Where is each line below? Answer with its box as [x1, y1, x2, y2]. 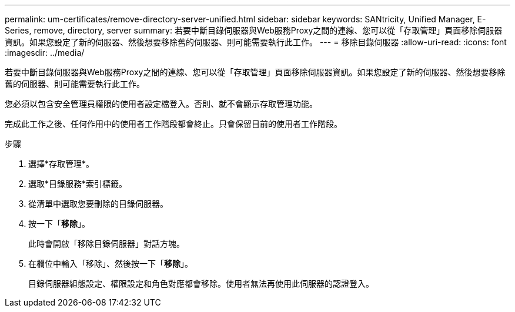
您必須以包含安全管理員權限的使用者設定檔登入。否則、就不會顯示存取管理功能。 [5, 99, 317, 109]
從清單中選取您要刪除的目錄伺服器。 [28, 199, 168, 209]
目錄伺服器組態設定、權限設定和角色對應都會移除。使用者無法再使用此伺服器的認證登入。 [28, 279, 374, 288]
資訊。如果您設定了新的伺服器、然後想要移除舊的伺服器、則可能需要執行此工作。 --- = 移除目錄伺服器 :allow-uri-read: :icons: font [5, 37, 507, 47]
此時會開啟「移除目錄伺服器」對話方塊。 [28, 239, 185, 249]
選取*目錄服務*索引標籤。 [28, 179, 128, 189]
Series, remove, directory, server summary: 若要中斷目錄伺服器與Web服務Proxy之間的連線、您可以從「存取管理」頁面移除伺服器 [5, 25, 503, 35]
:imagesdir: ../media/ [5, 48, 85, 58]
